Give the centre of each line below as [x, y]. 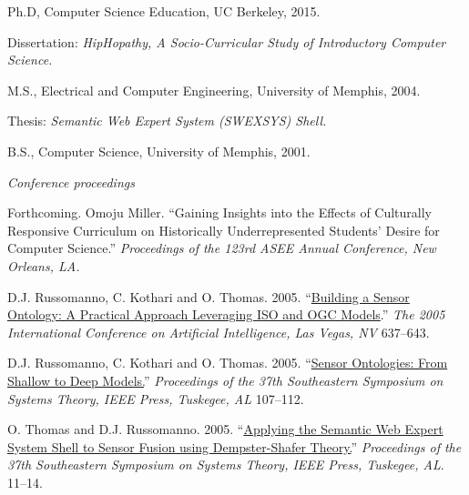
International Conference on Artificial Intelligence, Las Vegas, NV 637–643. [219, 332]
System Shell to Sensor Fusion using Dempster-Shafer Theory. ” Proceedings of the [234, 446]
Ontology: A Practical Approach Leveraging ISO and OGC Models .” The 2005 [226, 314]
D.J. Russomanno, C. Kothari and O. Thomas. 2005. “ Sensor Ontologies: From [228, 363]
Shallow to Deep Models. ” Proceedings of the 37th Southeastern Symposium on [225, 380]
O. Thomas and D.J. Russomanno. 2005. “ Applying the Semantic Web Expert [225, 429]
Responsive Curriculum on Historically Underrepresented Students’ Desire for [224, 230]
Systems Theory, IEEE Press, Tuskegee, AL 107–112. [156, 398]
